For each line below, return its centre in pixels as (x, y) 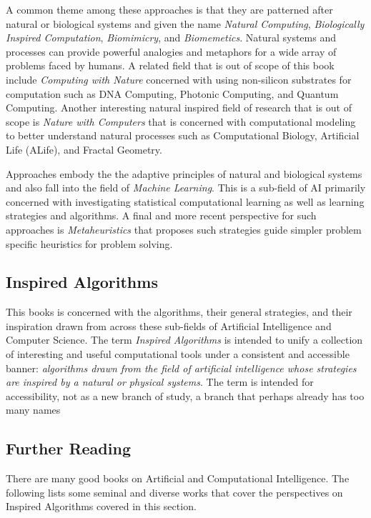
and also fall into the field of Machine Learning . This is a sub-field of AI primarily (186, 188)
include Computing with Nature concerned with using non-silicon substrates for (179, 79)
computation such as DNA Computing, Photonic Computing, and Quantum (172, 93)
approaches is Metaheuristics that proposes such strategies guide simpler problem (184, 229)
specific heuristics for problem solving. (89, 243)
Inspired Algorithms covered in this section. (101, 506)
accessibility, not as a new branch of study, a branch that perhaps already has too (185, 395)
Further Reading (68, 448)
